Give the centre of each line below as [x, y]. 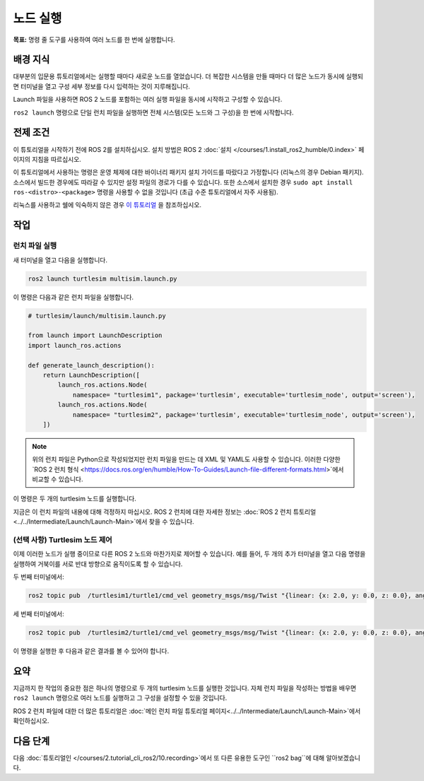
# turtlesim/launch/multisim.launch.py [97, 316]
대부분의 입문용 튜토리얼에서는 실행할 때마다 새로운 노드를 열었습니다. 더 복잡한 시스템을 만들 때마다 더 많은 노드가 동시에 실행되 [188, 76]
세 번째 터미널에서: [39, 614]
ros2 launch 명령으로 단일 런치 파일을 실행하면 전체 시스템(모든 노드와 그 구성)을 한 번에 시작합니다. [153, 112]
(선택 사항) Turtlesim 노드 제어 [63, 539]
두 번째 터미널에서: [39, 577]
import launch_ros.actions [75, 345]
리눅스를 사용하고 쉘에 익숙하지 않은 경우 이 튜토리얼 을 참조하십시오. [107, 205]
